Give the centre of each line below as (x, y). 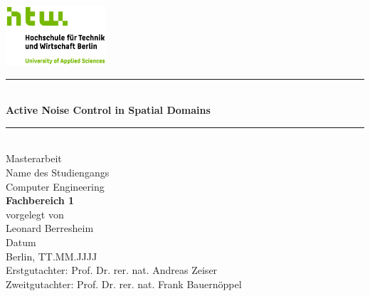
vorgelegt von (35, 214)
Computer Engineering (55, 186)
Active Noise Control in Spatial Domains (108, 110)
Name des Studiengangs (58, 172)
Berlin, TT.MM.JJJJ (52, 256)
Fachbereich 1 (40, 200)
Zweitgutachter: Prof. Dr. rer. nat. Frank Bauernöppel (124, 284)
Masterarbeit (34, 158)
